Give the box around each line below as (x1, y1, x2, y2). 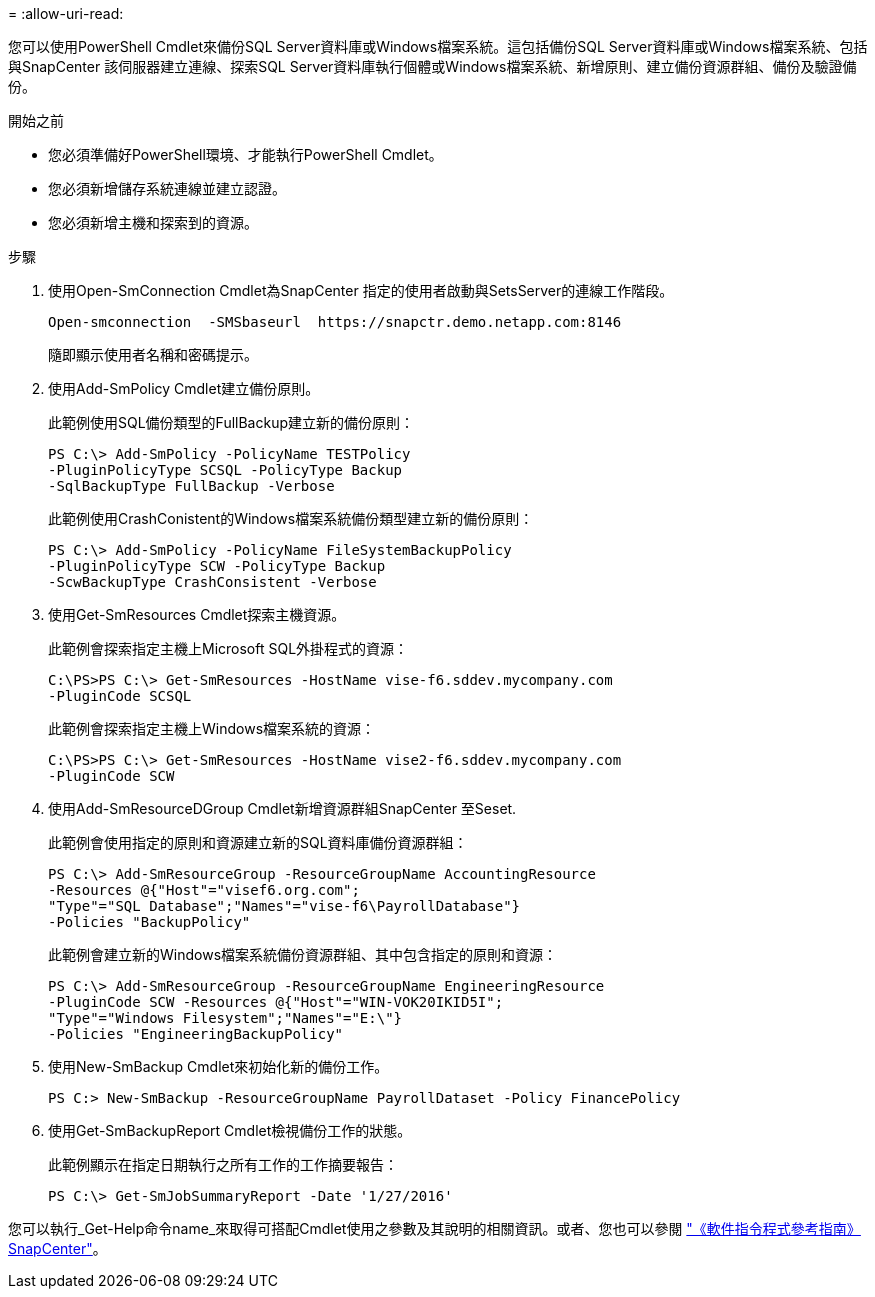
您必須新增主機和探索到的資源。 (48, 214, 258, 231)
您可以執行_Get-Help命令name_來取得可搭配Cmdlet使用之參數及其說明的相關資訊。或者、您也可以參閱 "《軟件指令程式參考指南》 (8, 1220, 861, 1237)
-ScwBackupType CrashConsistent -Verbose (48, 574, 377, 590)
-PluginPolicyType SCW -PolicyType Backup (48, 558, 386, 574)
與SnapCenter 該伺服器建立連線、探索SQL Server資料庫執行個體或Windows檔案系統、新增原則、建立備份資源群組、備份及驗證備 (8, 58, 857, 75)
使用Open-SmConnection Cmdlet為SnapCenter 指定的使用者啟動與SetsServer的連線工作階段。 (48, 282, 674, 299)
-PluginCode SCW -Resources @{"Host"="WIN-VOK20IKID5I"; (48, 994, 504, 1010)
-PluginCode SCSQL (48, 688, 192, 704)
